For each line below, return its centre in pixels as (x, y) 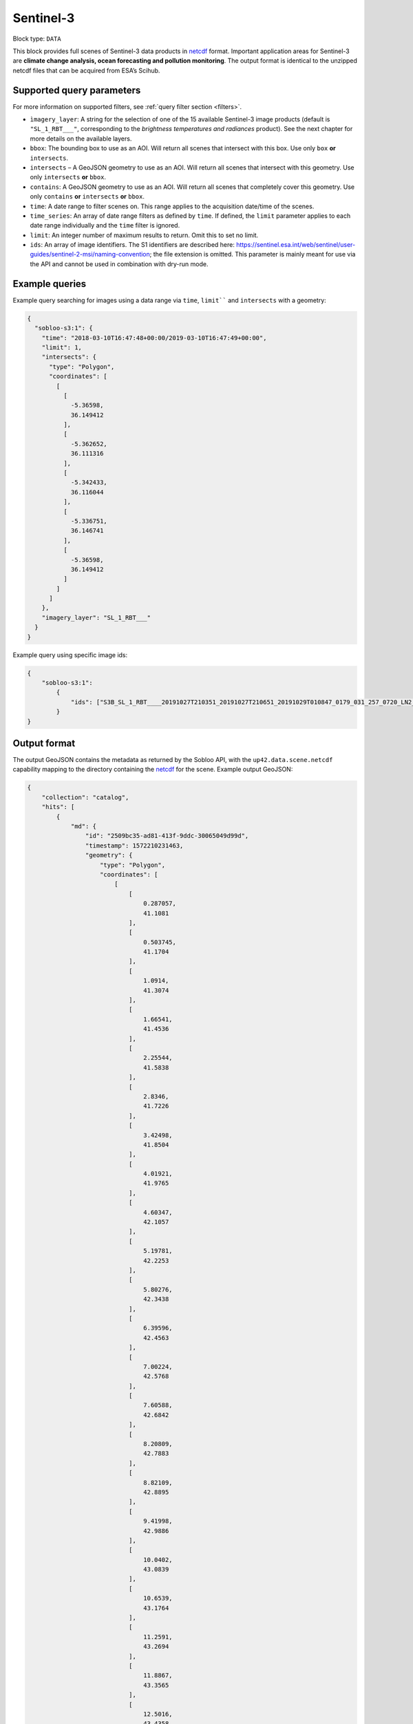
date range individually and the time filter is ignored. (105, 225)
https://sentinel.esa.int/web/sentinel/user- (296, 245)
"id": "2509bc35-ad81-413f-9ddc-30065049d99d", (167, 836)
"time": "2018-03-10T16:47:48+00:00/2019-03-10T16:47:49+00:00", (154, 338)
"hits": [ (58, 807)
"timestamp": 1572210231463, (134, 845)
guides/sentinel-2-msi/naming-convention (90, 254)
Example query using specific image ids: (70, 654)
